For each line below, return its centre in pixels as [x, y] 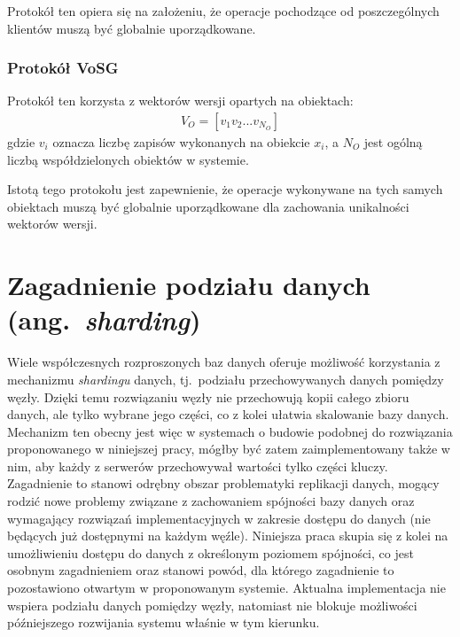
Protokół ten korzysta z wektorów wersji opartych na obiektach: [180, 101]
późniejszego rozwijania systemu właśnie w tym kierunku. [164, 622]
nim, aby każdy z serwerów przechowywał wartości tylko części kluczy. [198, 466]
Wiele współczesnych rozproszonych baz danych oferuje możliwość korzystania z [224, 362]
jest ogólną [393, 142]
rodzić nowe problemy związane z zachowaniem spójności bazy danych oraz [211, 501]
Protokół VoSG [63, 68]
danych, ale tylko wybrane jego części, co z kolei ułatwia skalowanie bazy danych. [228, 414]
